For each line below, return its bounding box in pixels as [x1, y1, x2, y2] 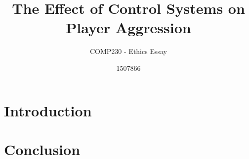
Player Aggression [66, 17, 191, 38]
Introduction [4, 100, 92, 120]
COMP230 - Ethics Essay [90, 46, 167, 56]
